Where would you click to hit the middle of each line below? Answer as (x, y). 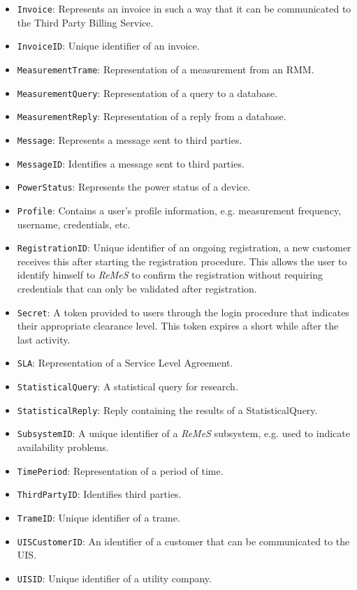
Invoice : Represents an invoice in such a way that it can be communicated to (184, 8)
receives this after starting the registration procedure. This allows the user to (182, 261)
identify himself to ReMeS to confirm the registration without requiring (170, 275)
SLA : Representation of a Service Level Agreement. (125, 363)
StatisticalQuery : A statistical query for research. (127, 386)
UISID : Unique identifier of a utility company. (114, 578)
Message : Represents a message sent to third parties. (130, 139)
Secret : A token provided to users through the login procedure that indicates (183, 312)
